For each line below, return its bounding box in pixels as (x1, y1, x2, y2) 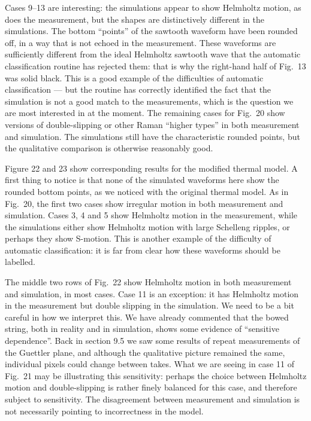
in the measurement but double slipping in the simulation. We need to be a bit (5, 299, 294, 312)
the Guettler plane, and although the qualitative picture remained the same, (5, 346, 285, 358)
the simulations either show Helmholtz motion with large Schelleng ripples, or (5, 220, 290, 233)
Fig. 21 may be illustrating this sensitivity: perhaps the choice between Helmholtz (5, 369, 307, 382)
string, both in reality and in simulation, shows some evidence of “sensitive (5, 322, 279, 335)
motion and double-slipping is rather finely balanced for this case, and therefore (5, 381, 297, 393)
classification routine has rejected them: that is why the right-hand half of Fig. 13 (5, 59, 306, 72)
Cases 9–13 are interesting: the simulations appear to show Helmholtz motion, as (5, 1, 301, 13)
